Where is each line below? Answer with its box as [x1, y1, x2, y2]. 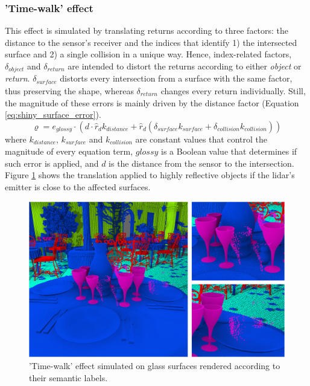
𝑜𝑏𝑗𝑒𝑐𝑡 [8, 66, 24, 73]
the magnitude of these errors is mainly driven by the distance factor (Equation [5, 96, 299, 109]
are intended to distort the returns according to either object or [68, 60, 302, 72]
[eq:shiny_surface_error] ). [5, 108, 101, 121]
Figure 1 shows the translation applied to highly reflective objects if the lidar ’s [5, 169, 295, 181]
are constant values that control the [135, 132, 267, 145]
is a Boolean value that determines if [161, 145, 297, 158]
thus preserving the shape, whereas [5, 84, 134, 97]
